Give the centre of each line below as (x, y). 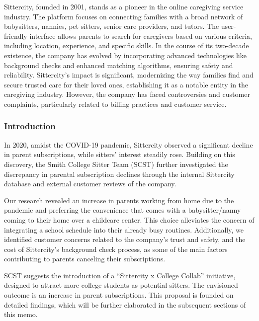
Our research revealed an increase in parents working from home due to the (119, 200)
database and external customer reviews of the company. (90, 184)
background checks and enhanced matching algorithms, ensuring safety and (119, 65)
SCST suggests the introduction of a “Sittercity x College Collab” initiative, (120, 275)
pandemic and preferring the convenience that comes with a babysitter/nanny (123, 210)
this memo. (21, 314)
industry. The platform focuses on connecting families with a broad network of (124, 16)
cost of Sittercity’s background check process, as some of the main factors (116, 249)
